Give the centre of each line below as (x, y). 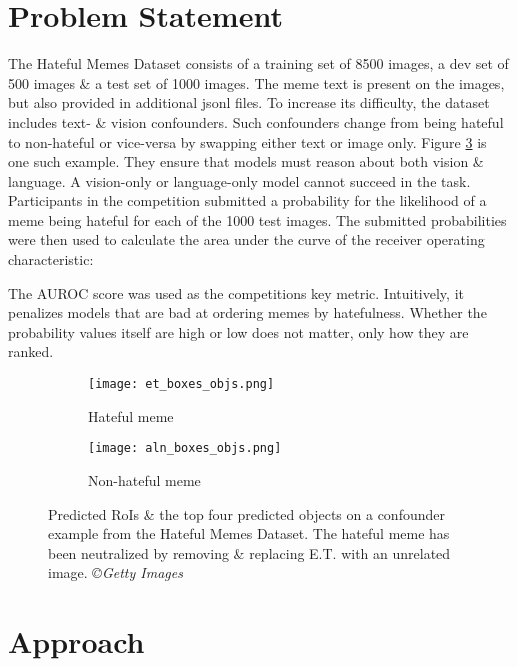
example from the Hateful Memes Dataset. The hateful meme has (249, 533)
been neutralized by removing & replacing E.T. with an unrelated (249, 552)
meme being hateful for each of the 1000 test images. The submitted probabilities (257, 219)
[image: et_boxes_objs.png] (181, 384)
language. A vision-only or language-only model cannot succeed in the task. (239, 180)
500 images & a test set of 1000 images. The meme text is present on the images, (256, 82)
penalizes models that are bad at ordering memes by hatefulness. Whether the (247, 312)
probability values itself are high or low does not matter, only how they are (238, 331)
